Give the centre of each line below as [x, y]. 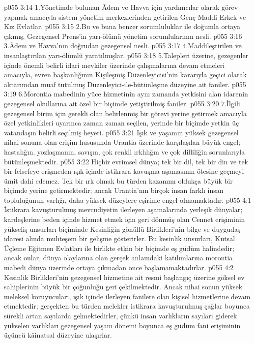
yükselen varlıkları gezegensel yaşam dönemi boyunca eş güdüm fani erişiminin [122, 325]
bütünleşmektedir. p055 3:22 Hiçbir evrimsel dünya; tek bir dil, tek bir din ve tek [126, 161]
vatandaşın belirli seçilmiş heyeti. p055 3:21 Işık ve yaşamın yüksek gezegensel [121, 132]
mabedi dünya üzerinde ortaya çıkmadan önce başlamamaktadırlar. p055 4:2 [119, 267]
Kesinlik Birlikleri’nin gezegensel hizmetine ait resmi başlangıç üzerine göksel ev [124, 277]
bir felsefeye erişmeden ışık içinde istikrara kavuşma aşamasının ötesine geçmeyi [124, 171]
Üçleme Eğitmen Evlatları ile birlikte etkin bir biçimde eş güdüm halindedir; [119, 248]
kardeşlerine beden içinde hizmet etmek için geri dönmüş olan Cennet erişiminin [125, 219]
